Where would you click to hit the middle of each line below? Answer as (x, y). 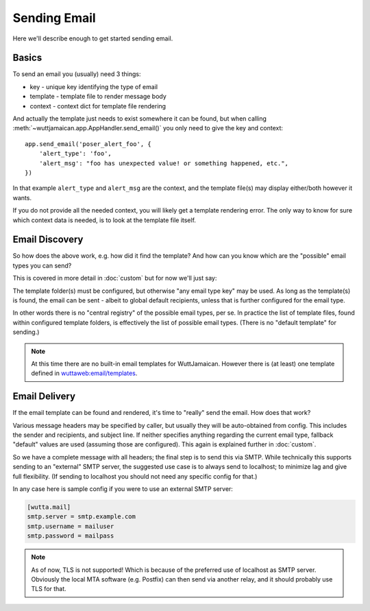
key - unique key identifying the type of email (94, 86)
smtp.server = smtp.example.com (82, 517)
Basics (27, 58)
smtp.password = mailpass (71, 536)
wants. (22, 197)
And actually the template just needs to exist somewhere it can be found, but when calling (140, 119)
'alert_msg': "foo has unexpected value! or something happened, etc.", (164, 163)
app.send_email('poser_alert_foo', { (88, 144)
